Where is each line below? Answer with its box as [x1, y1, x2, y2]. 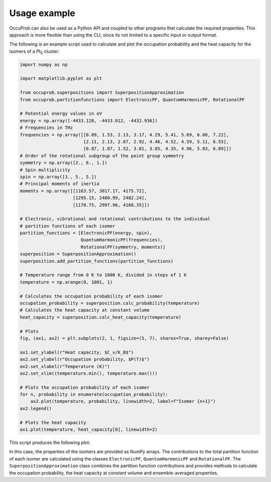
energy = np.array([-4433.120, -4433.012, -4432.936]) [20, 118, 158, 123]
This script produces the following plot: [9, 439, 90, 445]
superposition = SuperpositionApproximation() [20, 251, 137, 257]
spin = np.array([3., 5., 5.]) [20, 174, 97, 180]
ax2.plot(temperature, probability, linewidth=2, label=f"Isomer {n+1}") [30, 399, 216, 404]
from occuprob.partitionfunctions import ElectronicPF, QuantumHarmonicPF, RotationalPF [20, 97, 245, 102]
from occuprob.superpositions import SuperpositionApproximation [20, 90, 184, 95]
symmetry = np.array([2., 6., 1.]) [20, 160, 107, 166]
